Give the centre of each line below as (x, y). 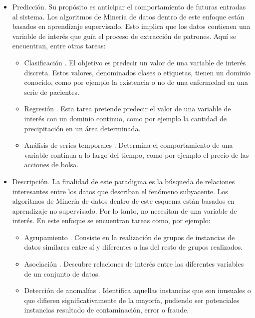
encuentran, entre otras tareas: (59, 46)
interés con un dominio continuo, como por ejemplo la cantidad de (125, 118)
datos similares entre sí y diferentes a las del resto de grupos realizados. (133, 247)
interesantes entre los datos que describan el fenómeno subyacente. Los (120, 191)
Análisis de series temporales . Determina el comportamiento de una (128, 145)
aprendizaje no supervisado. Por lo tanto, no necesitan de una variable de (125, 210)
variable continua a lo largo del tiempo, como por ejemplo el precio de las (136, 155)
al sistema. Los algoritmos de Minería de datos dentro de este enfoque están (128, 16)
